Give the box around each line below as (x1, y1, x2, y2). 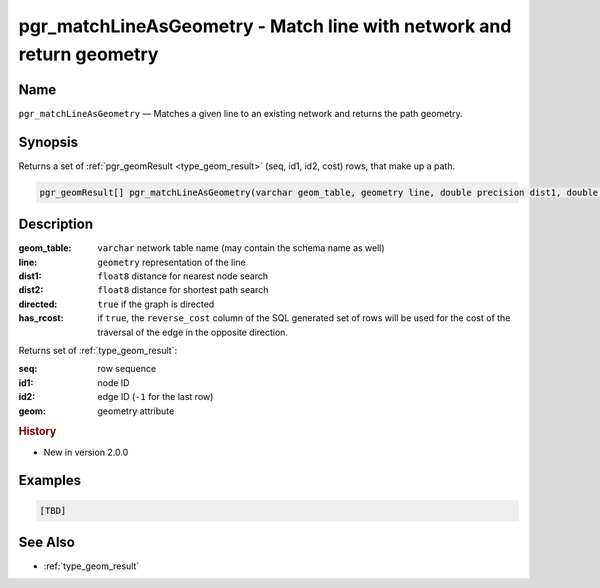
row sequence (97, 363, 157, 375)
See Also (18, 534, 75, 550)
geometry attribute (97, 405, 175, 417)
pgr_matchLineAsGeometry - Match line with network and (18, 15, 512, 37)
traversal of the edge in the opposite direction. (97, 326, 289, 338)
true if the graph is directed (97, 298, 215, 310)
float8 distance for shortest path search (97, 284, 269, 296)
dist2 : (18, 284, 44, 296)
